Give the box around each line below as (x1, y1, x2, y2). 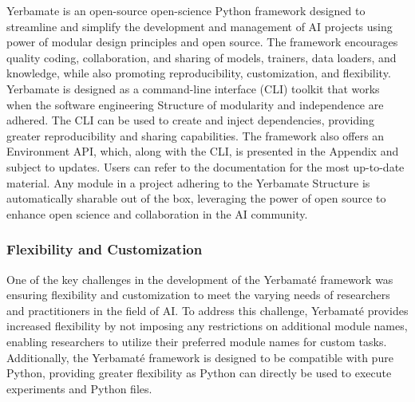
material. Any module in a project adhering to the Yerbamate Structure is (6, 174, 370, 191)
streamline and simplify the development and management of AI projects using (6, 18, 393, 34)
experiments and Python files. (6, 380, 152, 396)
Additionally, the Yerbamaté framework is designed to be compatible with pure (6, 349, 393, 365)
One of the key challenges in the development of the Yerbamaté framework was (6, 270, 393, 287)
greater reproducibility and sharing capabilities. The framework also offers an (6, 127, 385, 144)
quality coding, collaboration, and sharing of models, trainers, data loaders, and (6, 49, 397, 65)
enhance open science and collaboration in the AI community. (6, 205, 308, 222)
